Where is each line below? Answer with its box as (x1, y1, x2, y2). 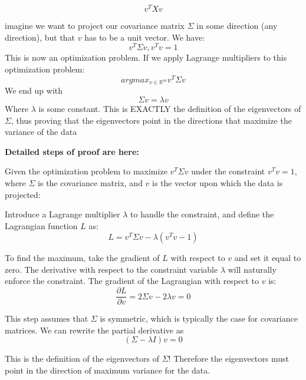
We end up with (5, 84, 63, 97)
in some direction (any (196, 19, 278, 32)
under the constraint (191, 165, 265, 177)
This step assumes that (5, 312, 88, 325)
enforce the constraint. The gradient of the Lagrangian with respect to (5, 275, 259, 287)
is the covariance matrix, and (38, 176, 143, 189)
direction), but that (5, 31, 75, 43)
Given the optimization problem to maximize (5, 165, 167, 177)
